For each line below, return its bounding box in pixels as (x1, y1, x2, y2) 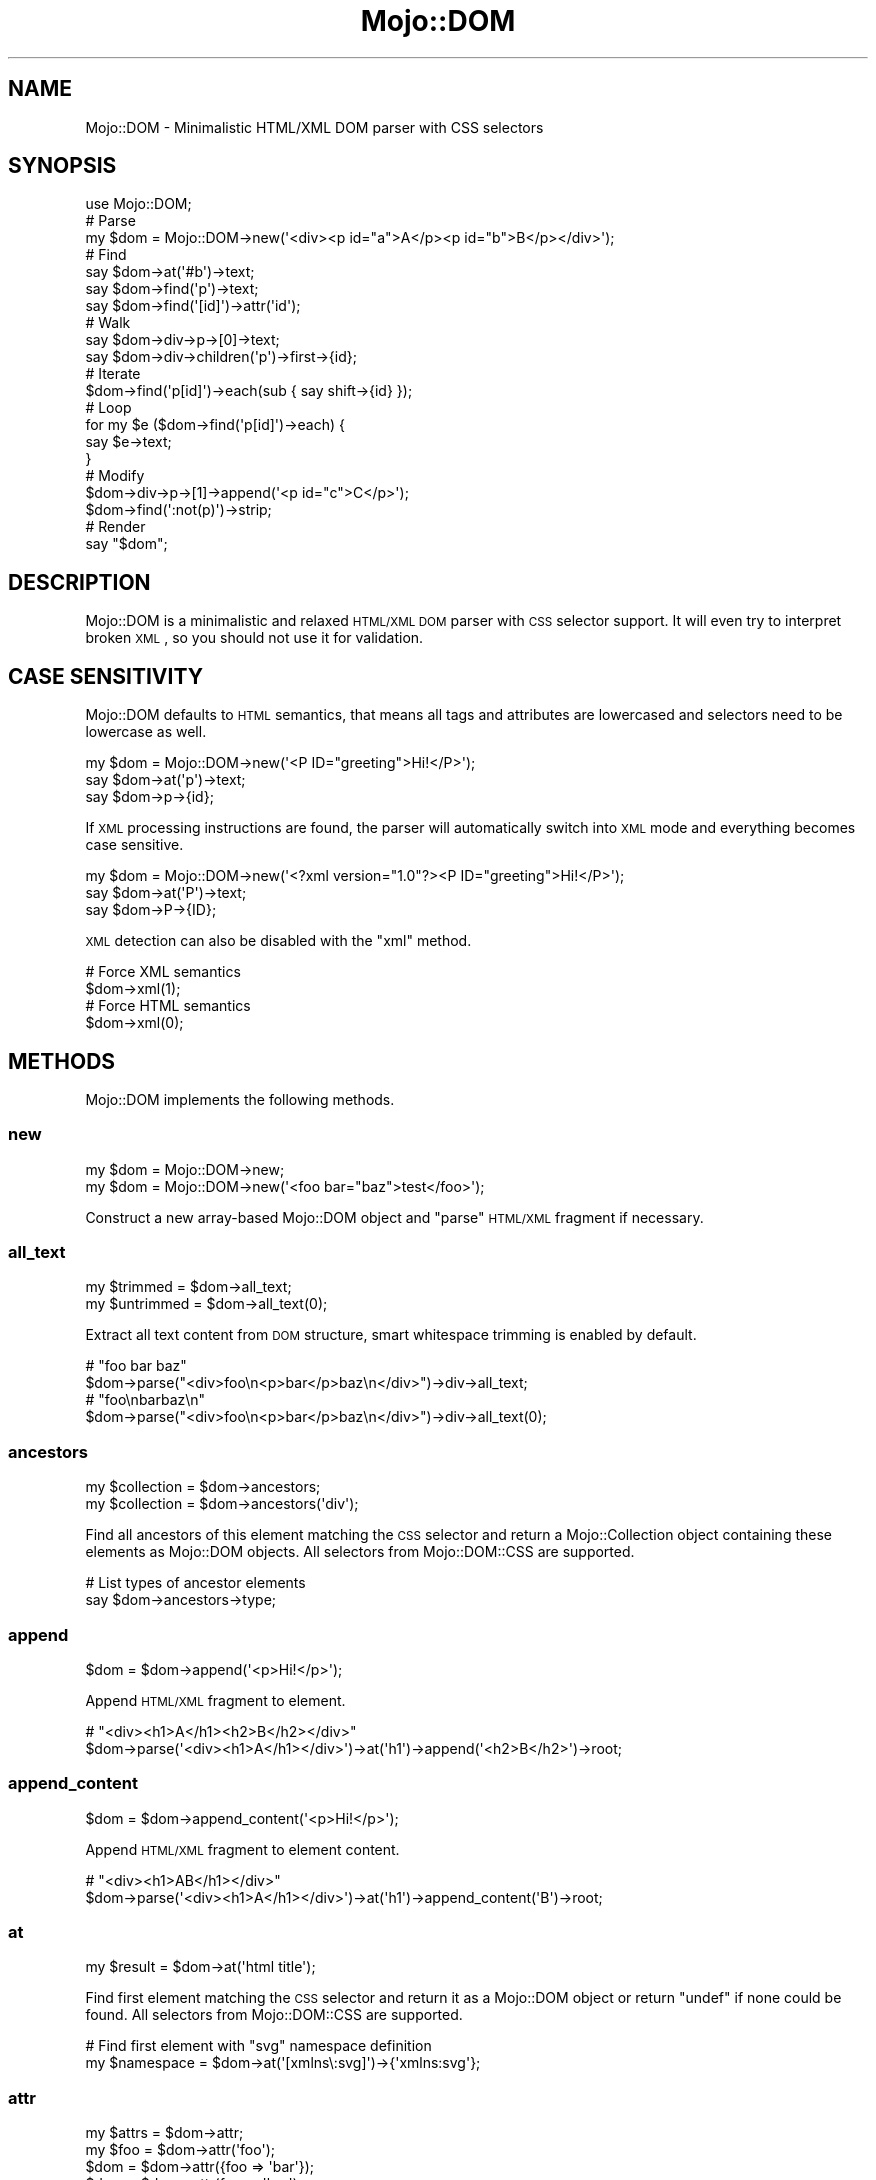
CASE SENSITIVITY (8, 663, 203, 689)
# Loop (85, 399, 132, 417)
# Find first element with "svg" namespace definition (85, 2037, 432, 2055)
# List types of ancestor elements (85, 1574, 306, 1592)
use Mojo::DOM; (85, 195, 192, 213)
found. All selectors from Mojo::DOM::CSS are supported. (85, 2006, 463, 2024)
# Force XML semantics (85, 963, 241, 981)
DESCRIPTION (8, 569, 151, 595)
